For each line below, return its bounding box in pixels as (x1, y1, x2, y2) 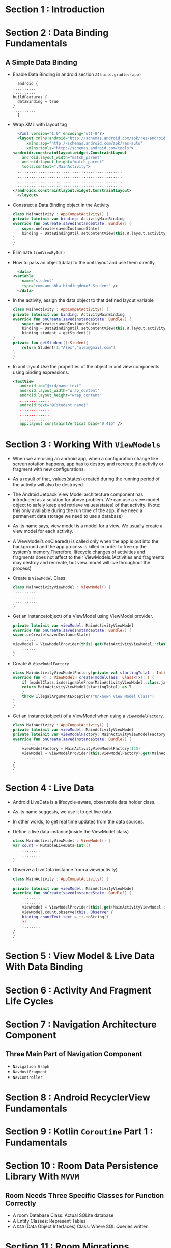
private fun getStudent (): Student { (12, 340, 89, 346)
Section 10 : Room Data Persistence (5, 1160, 159, 1172)
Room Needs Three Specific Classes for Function (5, 1191, 164, 1200)
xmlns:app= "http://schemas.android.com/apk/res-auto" (26, 140, 143, 146)
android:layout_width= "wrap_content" (19, 388, 100, 393)
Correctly (5, 1199, 37, 1207)
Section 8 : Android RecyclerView (5, 1092, 150, 1103)
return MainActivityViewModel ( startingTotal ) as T (22, 685, 132, 690)
